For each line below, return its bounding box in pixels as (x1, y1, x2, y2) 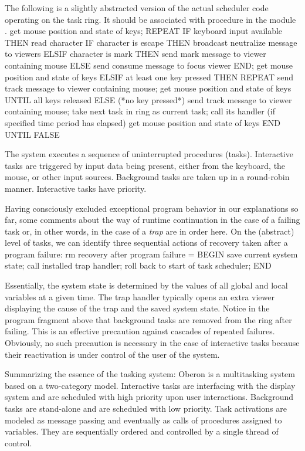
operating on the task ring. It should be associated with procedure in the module (5, 13, 296, 25)
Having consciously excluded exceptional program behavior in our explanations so (5, 202, 299, 214)
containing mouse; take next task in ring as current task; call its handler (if (5, 105, 275, 117)
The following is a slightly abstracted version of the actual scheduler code (5, 2, 269, 13)
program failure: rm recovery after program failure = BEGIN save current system (5, 247, 298, 260)
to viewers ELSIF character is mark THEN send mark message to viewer (5, 48, 266, 60)
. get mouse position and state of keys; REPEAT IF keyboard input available (5, 25, 283, 37)
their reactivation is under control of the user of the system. (5, 348, 220, 360)
